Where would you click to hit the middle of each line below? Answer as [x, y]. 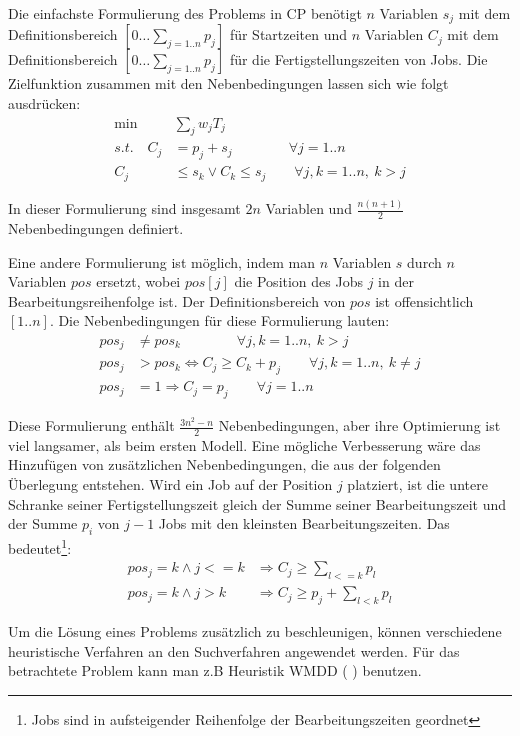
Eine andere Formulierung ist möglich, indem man [162, 261]
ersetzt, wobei [138, 281]
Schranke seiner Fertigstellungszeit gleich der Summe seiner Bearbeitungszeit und [257, 503]
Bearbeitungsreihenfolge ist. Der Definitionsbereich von [177, 300]
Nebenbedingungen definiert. [96, 227]
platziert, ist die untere [417, 484]
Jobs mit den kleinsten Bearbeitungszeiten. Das [304, 523]
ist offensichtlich [424, 300]
